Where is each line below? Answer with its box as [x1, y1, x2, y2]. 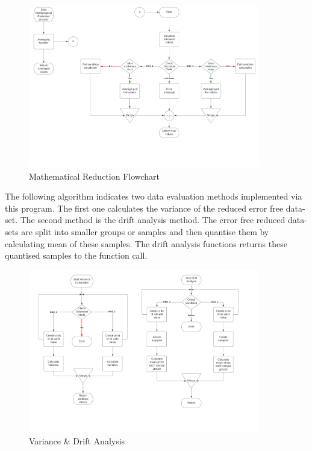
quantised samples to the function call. [5, 249, 148, 262]
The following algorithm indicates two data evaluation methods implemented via [5, 190, 302, 203]
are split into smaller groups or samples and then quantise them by [21, 225, 269, 238]
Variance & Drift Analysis [29, 435, 125, 447]
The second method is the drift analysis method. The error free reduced [20, 213, 285, 226]
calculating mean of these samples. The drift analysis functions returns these [5, 237, 287, 250]
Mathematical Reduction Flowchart [29, 169, 160, 182]
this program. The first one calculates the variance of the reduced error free [5, 201, 284, 214]
